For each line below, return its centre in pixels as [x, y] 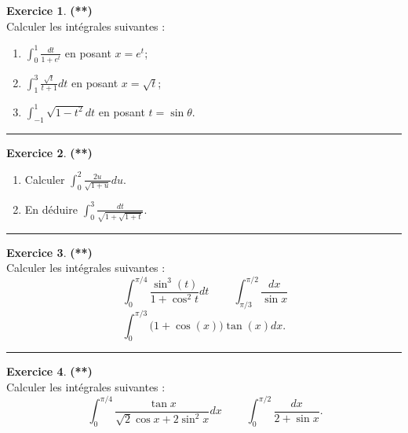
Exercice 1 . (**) [49, 10]
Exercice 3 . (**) [49, 252]
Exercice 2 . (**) [49, 152]
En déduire [51, 209]
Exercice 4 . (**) [49, 371]
